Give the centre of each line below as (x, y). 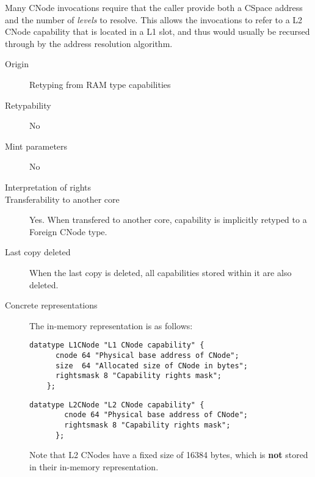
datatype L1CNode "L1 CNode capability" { (117, 345)
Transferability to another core (62, 199)
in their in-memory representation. (94, 466)
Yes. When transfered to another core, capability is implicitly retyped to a (168, 220)
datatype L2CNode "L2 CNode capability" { (117, 405)
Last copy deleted (38, 252)
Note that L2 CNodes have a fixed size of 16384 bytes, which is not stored (169, 455)
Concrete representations (51, 305)
